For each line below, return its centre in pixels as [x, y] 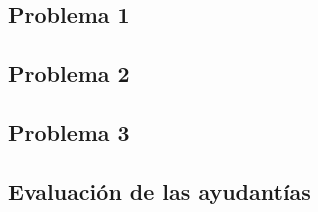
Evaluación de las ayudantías [159, 190]
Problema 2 [69, 73]
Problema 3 [69, 131]
